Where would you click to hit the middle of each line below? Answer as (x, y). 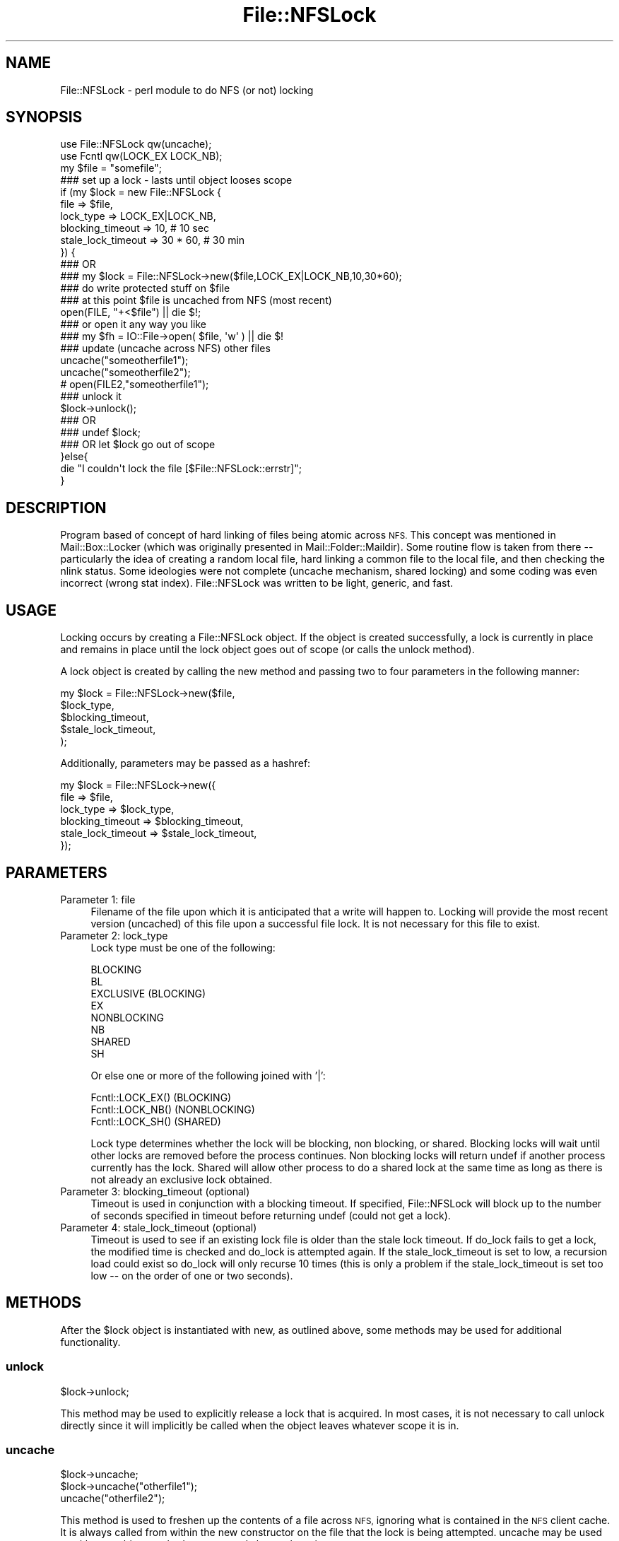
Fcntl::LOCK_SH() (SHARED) (156, 1121)
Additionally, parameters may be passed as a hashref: (185, 763)
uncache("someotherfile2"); (125, 373)
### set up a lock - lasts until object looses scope (176, 180)
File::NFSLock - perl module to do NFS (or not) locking (187, 90)
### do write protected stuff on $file (145, 288)
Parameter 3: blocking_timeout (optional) (155, 1191)
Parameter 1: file (98, 899)
